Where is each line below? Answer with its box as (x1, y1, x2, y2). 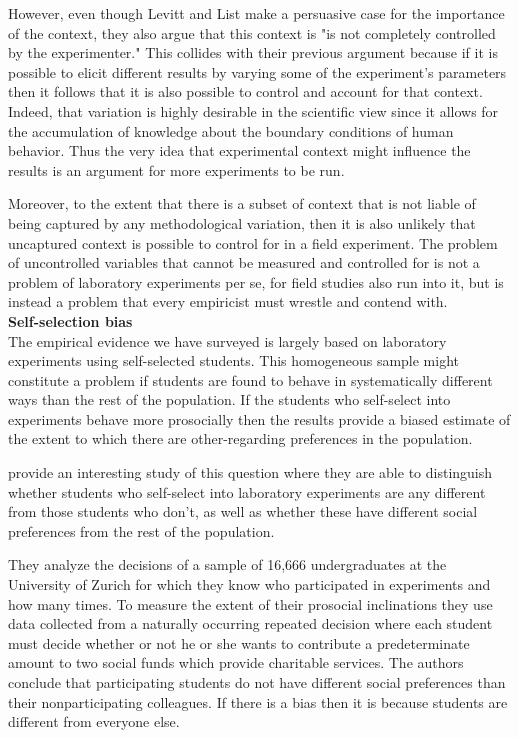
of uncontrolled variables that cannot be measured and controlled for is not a (8, 252, 480, 273)
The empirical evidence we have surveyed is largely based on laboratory (8, 330, 447, 351)
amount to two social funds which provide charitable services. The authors (8, 652, 464, 673)
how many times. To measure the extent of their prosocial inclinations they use (8, 593, 493, 614)
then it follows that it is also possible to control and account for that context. (8, 81, 483, 102)
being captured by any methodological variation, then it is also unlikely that (8, 212, 476, 233)
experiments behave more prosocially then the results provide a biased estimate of (8, 408, 511, 429)
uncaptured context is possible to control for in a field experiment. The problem (8, 232, 498, 253)
